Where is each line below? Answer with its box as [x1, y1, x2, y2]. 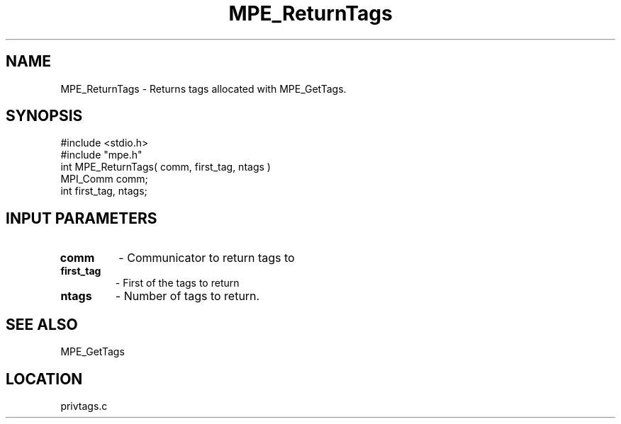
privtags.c [60, 399, 108, 412]
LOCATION [6, 369, 83, 388]
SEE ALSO [6, 315, 78, 333]
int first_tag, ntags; [60, 185, 147, 197]
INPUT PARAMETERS [6, 209, 157, 227]
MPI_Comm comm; [60, 173, 148, 185]
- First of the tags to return [115, 277, 240, 290]
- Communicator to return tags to [118, 251, 295, 265]
